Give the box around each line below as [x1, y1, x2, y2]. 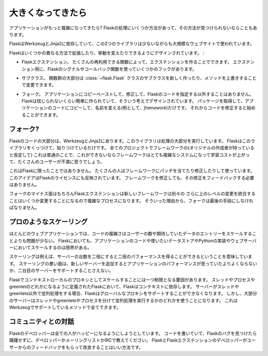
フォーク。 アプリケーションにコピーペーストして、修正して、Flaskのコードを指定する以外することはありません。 [21, 91, 254, 97]
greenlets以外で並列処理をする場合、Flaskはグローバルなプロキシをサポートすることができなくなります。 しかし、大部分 [9, 291, 258, 297]
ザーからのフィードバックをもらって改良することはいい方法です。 [9, 344, 143, 350]
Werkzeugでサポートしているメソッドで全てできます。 [9, 304, 121, 310]
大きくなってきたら [9, 7, 87, 18]
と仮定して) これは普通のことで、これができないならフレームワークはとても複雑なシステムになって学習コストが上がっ [9, 152, 250, 158]
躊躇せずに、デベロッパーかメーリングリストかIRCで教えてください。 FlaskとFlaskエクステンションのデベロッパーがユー [9, 337, 256, 343]
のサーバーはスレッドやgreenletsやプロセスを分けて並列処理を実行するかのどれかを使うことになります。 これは [9, 297, 238, 303]
